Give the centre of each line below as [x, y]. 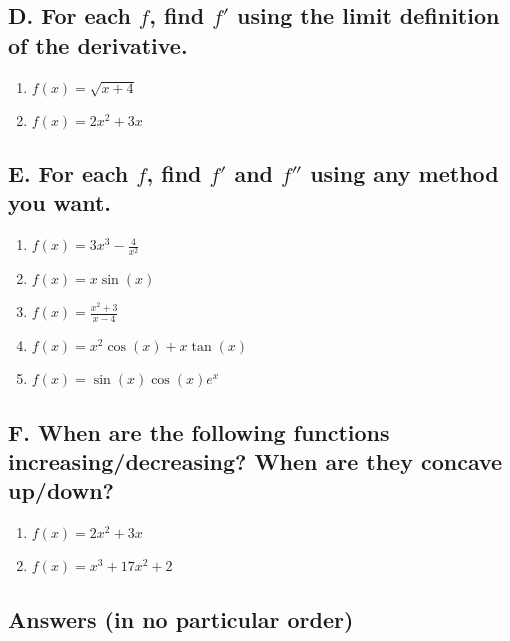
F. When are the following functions [199, 431]
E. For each [68, 172]
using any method [404, 172]
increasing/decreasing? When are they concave [255, 460]
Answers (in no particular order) [181, 618]
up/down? [61, 490]
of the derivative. [98, 44]
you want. [59, 202]
